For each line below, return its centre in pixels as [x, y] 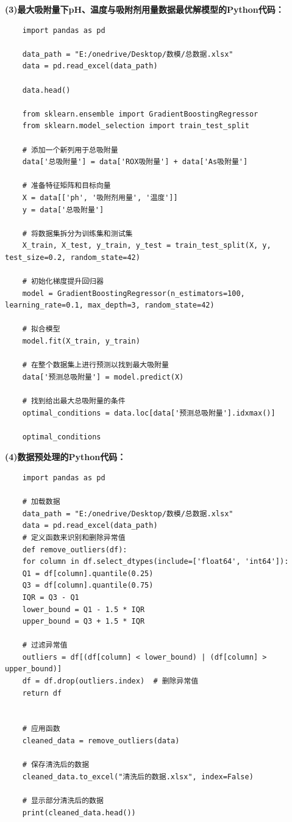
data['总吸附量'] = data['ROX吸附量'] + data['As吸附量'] [135, 162]
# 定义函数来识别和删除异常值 [74, 537]
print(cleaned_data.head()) [79, 813]
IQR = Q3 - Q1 [51, 597]
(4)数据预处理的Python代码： [66, 457]
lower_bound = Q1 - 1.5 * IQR [84, 609]
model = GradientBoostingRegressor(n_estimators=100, [134, 293]
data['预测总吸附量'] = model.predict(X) [103, 377]
